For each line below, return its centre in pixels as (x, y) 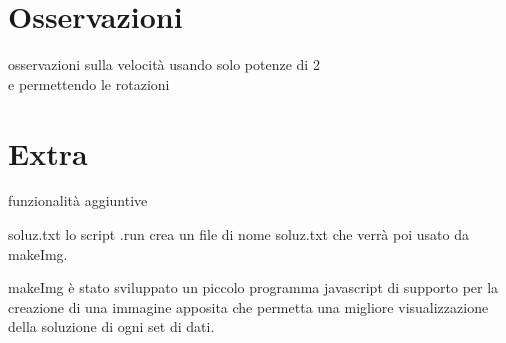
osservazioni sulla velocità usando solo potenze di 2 (164, 64)
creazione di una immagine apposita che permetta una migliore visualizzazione (248, 306)
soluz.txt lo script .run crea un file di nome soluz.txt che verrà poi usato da (238, 234)
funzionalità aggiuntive (78, 200)
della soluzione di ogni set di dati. (111, 326)
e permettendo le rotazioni (89, 83)
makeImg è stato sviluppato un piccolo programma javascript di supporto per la (253, 287)
